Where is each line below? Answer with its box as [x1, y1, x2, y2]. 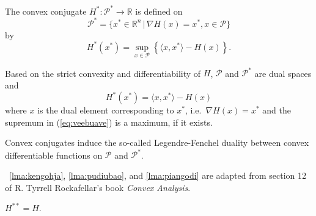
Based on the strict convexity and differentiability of [5, 67, 201, 79]
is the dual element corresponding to [37, 104, 174, 117]
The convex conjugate [5, 4, 87, 17]
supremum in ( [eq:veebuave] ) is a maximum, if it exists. [5, 115, 213, 128]
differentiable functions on [5, 148, 103, 161]
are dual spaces [254, 67, 312, 79]
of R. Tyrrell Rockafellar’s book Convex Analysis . [5, 181, 191, 193]
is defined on [135, 4, 183, 17]
